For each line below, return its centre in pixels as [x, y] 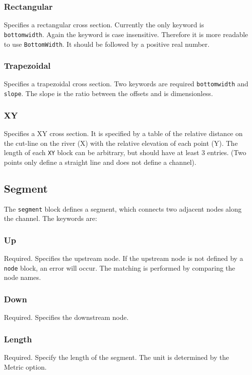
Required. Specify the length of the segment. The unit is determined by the [116, 357]
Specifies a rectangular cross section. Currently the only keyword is [104, 25]
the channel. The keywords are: [51, 218]
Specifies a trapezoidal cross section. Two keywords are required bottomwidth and [126, 84]
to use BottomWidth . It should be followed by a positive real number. [107, 44]
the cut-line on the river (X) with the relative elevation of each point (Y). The [121, 143]
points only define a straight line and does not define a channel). [100, 162]
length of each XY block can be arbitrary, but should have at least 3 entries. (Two [125, 152]
